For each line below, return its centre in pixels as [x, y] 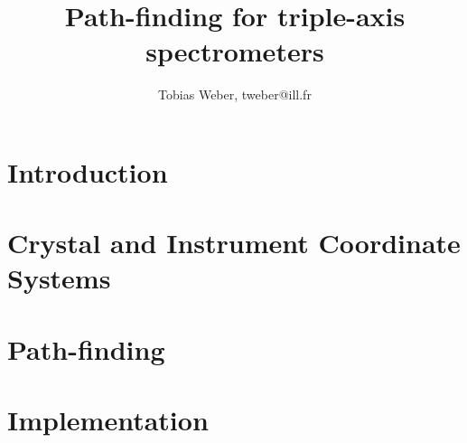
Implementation [108, 420]
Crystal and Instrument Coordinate [234, 243]
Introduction [88, 171]
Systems [59, 278]
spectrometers [235, 51]
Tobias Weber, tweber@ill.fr [235, 94]
